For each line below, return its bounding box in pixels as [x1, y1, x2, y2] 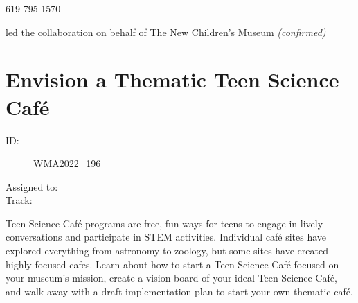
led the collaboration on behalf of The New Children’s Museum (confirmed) [6, 24, 326, 39]
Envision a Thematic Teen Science [6, 65, 339, 94]
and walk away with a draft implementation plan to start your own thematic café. [6, 284, 353, 298]
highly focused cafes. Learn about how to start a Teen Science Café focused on [6, 257, 339, 271]
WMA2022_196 [33, 156, 101, 171]
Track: [6, 193, 33, 207]
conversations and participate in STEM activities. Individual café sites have [6, 230, 327, 244]
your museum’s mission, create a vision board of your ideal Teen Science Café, [6, 270, 337, 285]
